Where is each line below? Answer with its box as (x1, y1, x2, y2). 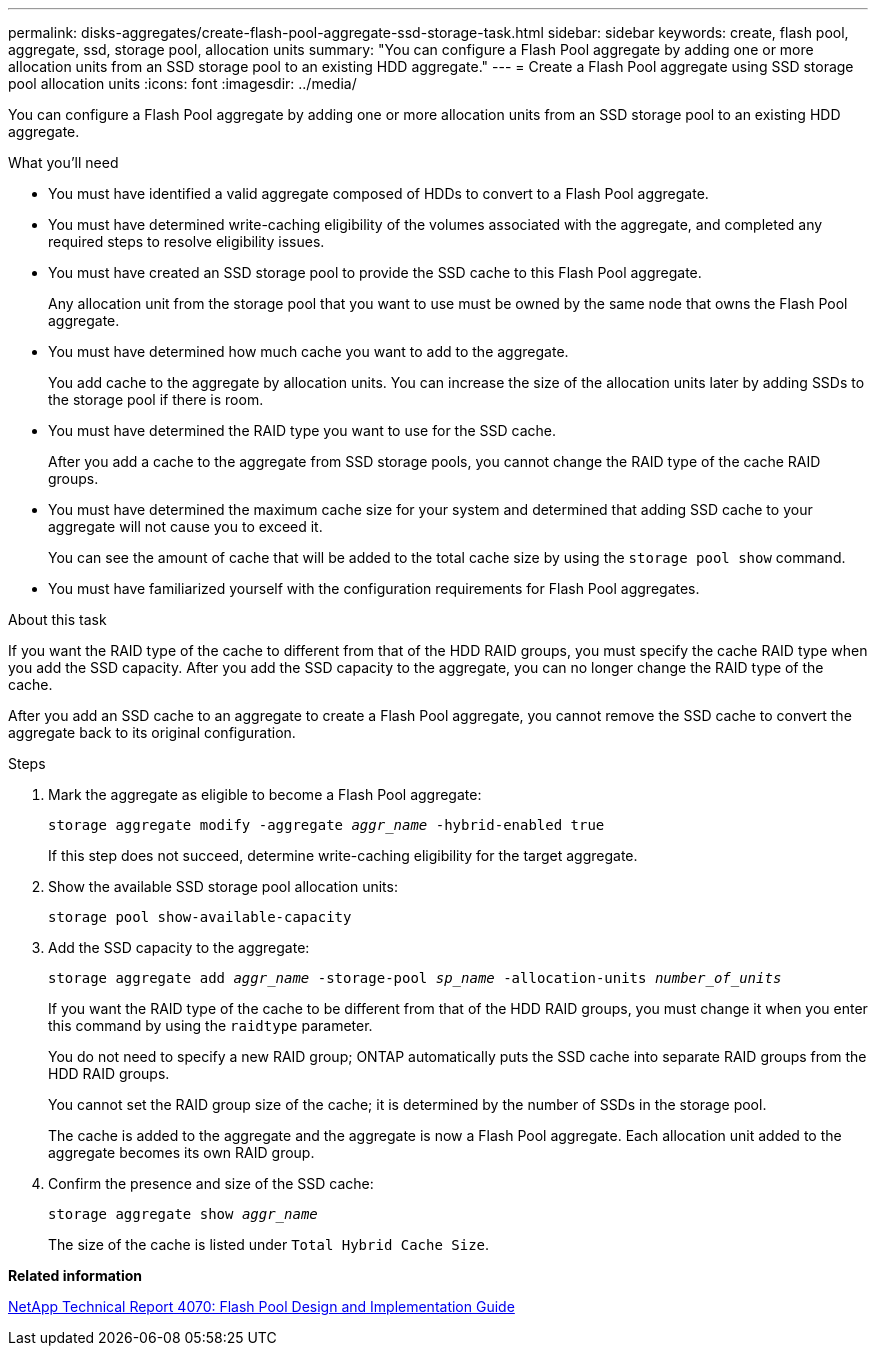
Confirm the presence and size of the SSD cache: (48, 1175, 374, 1192)
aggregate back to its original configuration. (8, 724, 296, 741)
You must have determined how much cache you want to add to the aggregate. (48, 343, 569, 360)
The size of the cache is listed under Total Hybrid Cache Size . (48, 1236, 490, 1253)
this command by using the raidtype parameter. (48, 1017, 373, 1034)
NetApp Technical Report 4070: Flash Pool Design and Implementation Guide (8, 1298, 515, 1315)
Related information (8, 1267, 143, 1284)
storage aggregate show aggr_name (48, 1206, 318, 1222)
